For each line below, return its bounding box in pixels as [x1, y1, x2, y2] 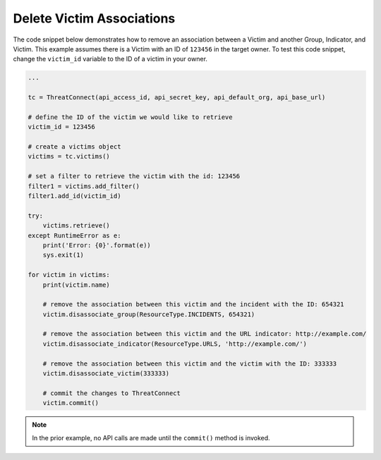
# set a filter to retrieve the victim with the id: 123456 [28, 173, 241, 180]
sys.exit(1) [42, 251, 85, 259]
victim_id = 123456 [28, 123, 95, 131]
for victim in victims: [28, 271, 111, 279]
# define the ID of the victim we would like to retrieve [28, 113, 233, 121]
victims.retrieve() [42, 222, 111, 230]
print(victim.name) [42, 280, 111, 289]
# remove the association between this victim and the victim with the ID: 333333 [42, 359, 337, 368]
